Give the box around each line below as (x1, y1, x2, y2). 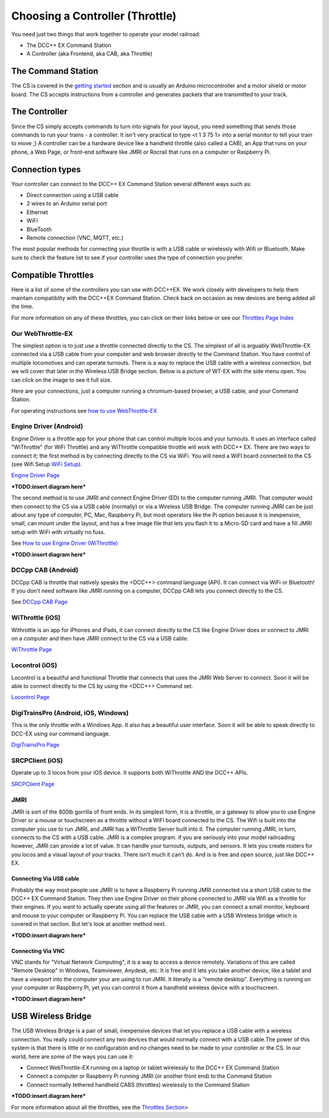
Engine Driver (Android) (11, 422, 83, 431)
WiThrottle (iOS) (11, 614, 61, 622)
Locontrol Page (11, 693, 50, 701)
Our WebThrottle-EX (11, 329, 73, 338)
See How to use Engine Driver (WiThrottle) (11, 540, 118, 547)
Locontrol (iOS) (11, 661, 57, 670)
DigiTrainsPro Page (11, 741, 60, 748)
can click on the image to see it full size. (11, 376, 112, 384)
